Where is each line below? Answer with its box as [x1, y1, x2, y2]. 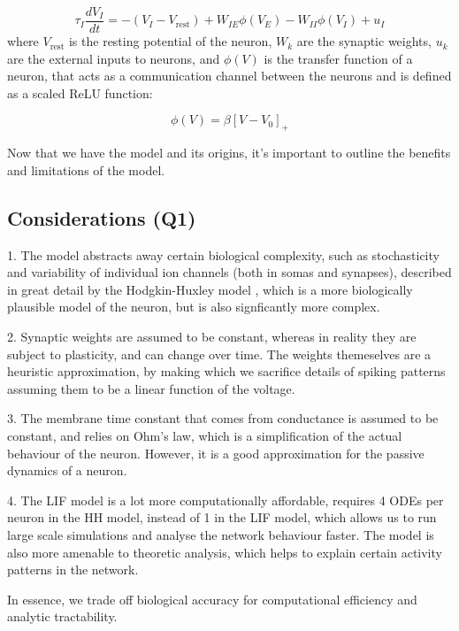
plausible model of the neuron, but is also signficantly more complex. [7, 297, 380, 316]
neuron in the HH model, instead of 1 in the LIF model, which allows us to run [7, 508, 437, 527]
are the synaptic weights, [296, 32, 432, 50]
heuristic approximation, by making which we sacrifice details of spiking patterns [7, 362, 446, 381]
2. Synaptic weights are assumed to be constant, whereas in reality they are [7, 327, 417, 345]
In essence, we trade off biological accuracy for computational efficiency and [7, 589, 417, 608]
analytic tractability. [7, 607, 118, 626]
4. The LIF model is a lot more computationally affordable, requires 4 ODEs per [7, 490, 444, 509]
